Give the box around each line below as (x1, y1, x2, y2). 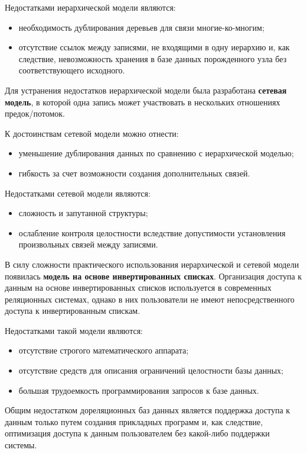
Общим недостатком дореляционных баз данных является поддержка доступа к (5, 404, 290, 416)
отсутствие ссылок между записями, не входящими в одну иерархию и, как (18, 41, 290, 53)
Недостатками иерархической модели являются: (5, 1, 176, 13)
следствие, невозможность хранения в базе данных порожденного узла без (18, 52, 287, 65)
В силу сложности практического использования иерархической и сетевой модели (5, 258, 299, 270)
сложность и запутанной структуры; (18, 207, 148, 219)
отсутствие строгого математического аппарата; (18, 344, 189, 356)
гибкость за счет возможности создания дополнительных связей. (18, 166, 250, 179)
